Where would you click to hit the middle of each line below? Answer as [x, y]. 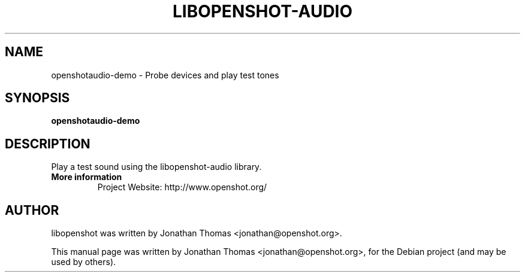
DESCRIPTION [48, 144]
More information [87, 177]
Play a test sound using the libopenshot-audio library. [156, 167]
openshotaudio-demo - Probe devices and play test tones [165, 75]
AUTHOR [32, 210]
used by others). [84, 262]
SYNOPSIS [37, 98]
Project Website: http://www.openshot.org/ [182, 187]
